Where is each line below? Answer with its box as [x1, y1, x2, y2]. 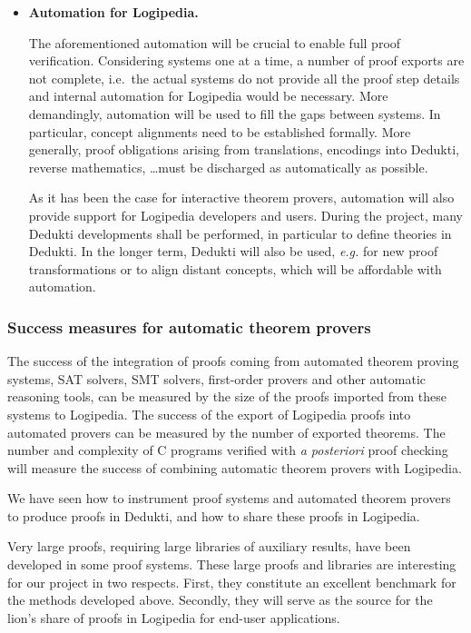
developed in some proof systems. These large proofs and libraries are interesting [7, 555, 456, 574]
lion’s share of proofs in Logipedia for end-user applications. [7, 608, 340, 627]
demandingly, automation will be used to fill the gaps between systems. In [28, 104, 441, 123]
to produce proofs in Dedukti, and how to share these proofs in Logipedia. [7, 506, 420, 525]
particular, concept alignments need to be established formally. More [28, 122, 411, 141]
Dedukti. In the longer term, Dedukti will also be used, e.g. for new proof [28, 242, 438, 261]
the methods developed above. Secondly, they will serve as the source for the [7, 590, 433, 609]
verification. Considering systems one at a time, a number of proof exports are [28, 51, 465, 70]
